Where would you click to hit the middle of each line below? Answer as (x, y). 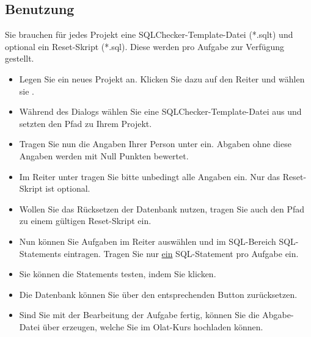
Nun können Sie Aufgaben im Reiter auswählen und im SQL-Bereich (148, 241)
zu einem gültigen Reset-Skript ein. (85, 221)
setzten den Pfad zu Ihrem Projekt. (86, 123)
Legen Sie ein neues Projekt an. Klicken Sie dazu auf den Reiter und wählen (162, 78)
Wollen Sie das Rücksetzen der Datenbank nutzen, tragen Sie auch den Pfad (162, 208)
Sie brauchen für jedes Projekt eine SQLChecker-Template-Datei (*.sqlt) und (149, 34)
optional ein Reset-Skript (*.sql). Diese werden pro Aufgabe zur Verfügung (145, 46)
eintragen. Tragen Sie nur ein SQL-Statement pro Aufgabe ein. (181, 253)
